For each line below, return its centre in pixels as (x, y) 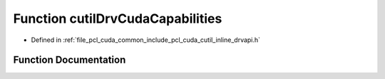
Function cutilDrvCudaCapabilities (118, 19)
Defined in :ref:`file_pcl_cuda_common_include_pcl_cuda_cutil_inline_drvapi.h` (145, 40)
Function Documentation (70, 60)
